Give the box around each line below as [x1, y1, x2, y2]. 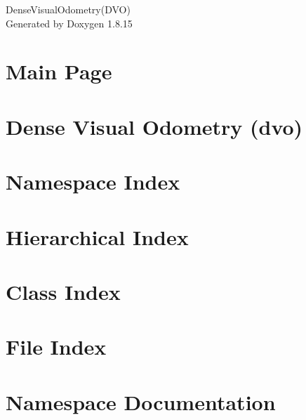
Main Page [6, 57, 112, 86]
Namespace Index [6, 167, 180, 196]
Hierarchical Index [6, 222, 189, 251]
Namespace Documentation [6, 387, 276, 416]
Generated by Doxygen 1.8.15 [6, 15, 133, 30]
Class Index [6, 277, 121, 306]
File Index [6, 332, 107, 361]
